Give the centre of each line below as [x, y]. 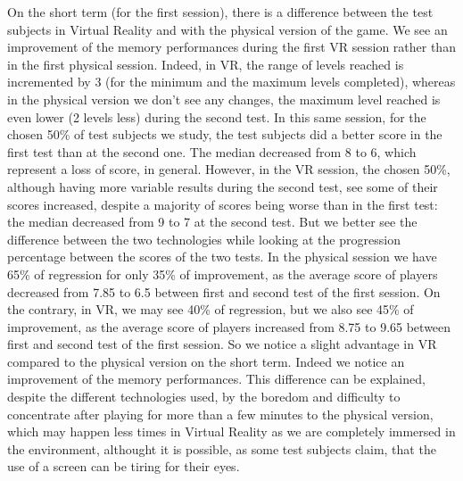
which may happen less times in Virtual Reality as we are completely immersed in [231, 431]
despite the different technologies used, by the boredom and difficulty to [204, 397]
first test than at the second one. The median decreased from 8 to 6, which [212, 151]
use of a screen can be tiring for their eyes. [124, 466]
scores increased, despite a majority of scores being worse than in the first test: [223, 204]
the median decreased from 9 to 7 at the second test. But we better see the [212, 222]
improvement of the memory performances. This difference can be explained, [216, 379]
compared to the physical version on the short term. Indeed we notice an [206, 361]
